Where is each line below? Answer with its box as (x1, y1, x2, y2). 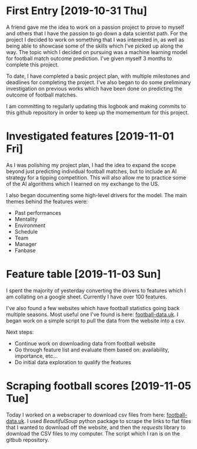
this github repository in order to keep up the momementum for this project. (6, 109, 189, 116)
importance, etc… (14, 352, 58, 360)
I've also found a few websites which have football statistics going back (6, 304, 180, 311)
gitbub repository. (6, 436, 49, 443)
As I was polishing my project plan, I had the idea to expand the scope (6, 161, 176, 168)
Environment (14, 222, 46, 229)
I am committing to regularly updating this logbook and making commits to (6, 102, 186, 109)
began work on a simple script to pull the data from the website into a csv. (6, 317, 186, 324)
